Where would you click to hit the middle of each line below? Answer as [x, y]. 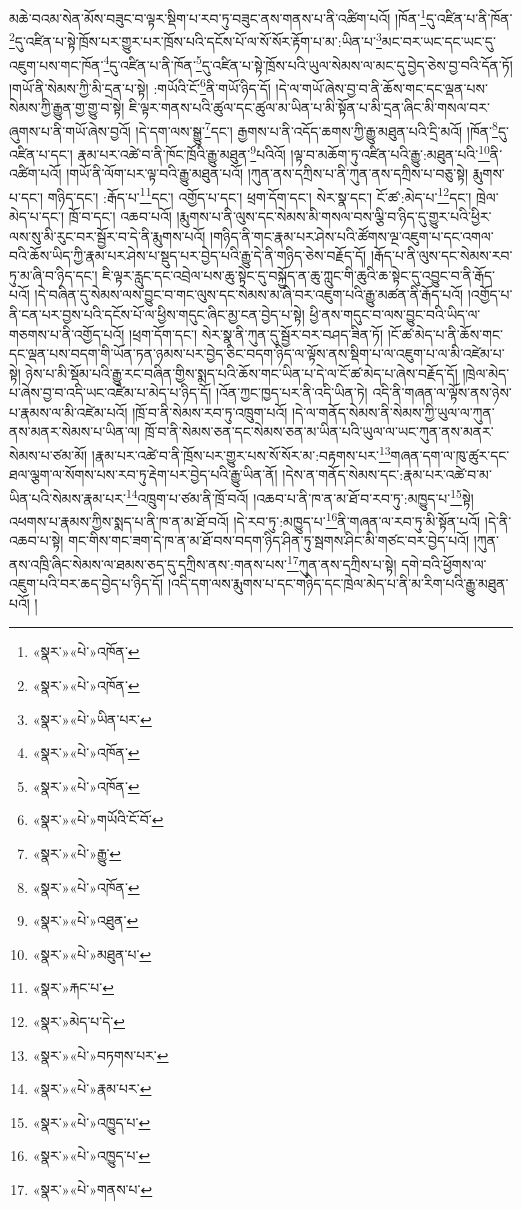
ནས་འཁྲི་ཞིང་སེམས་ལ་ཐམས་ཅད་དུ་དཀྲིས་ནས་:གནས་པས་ [148, 563]
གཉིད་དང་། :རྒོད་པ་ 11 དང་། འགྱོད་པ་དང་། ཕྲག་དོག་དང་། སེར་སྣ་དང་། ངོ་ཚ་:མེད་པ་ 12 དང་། [259, 195]
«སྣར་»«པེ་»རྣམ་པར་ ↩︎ [92, 1088]
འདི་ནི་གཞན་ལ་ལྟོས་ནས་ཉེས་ [442, 392]
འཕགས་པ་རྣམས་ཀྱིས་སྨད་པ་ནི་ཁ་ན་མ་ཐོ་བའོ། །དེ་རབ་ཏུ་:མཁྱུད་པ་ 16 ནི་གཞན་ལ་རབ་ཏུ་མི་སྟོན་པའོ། [245, 519]
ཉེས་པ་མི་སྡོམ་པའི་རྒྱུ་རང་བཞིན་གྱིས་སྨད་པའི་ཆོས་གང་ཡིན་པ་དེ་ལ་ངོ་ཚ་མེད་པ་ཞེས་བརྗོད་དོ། [241, 372]
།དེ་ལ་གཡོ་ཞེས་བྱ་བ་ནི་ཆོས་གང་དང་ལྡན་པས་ [381, 87]
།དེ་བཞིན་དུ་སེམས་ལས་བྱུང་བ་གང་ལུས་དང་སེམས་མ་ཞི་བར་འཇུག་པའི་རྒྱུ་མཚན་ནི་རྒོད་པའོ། [249, 294]
